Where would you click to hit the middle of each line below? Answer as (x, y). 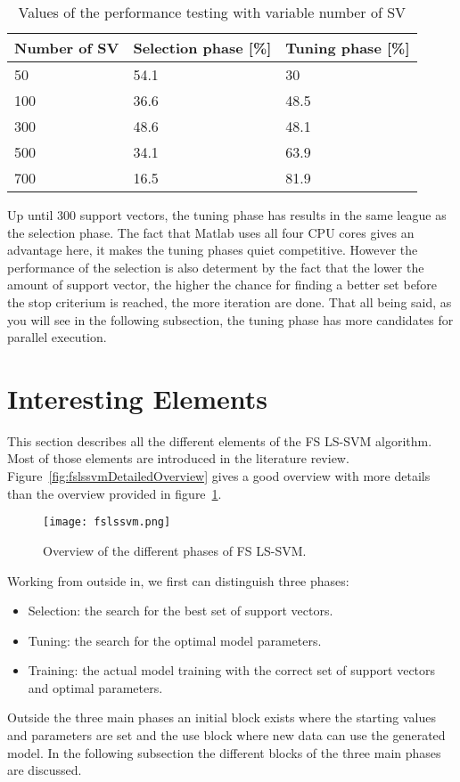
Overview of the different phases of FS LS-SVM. (175, 550)
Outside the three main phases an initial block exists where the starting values (222, 717)
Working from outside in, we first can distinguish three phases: (178, 580)
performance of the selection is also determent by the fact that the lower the (216, 267)
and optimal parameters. (95, 687)
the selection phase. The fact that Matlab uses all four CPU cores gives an (211, 232)
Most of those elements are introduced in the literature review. (178, 458)
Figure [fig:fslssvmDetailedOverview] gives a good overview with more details (219, 476)
